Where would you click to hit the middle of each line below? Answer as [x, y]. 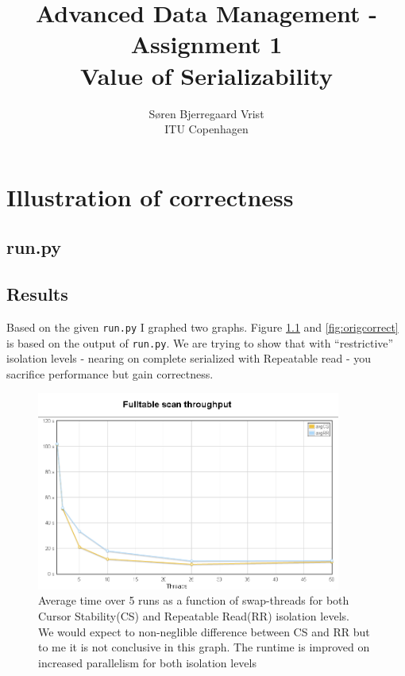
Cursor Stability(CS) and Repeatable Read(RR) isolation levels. [194, 616]
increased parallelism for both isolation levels [147, 662]
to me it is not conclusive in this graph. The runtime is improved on [204, 647]
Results [37, 294]
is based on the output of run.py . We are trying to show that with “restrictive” [200, 342]
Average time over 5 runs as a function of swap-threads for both [194, 600]
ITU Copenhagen [206, 129]
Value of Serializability [206, 75]
